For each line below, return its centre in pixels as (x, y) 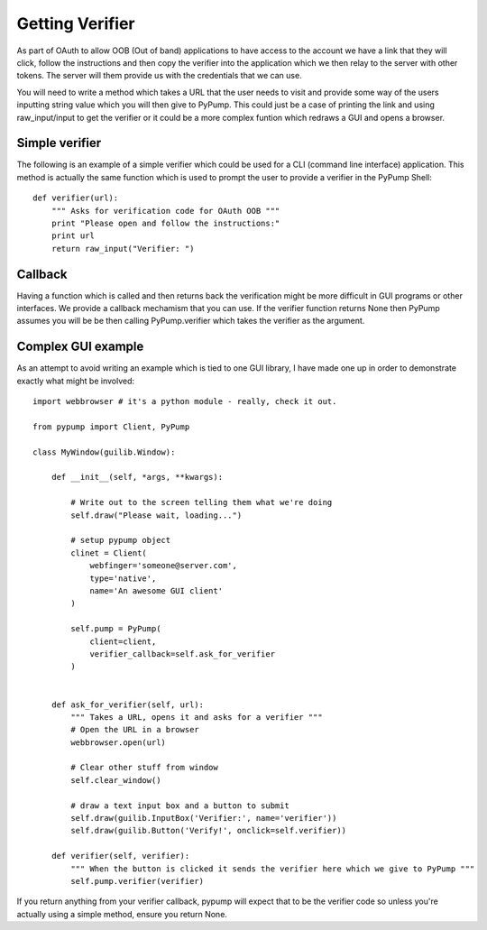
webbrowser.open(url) (119, 742)
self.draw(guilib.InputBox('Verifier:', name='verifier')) (204, 818)
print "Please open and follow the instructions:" (165, 223)
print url (73, 236)
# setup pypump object (121, 540)
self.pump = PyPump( (116, 629)
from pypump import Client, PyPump (111, 427)
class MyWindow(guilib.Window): (104, 452)
